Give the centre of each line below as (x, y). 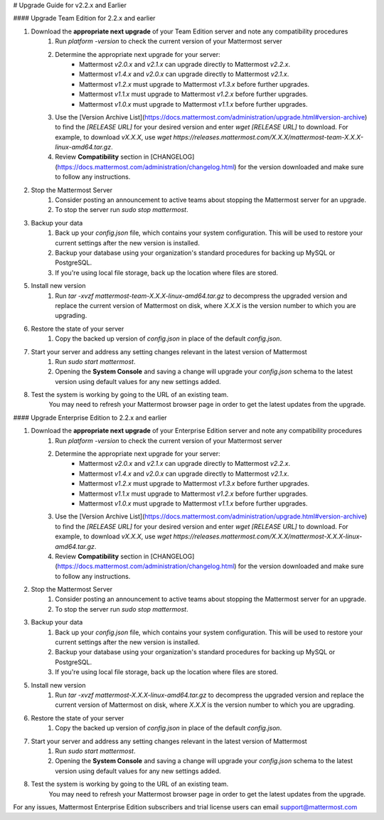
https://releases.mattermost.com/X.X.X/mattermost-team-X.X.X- (268, 137)
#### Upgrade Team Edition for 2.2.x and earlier (84, 18)
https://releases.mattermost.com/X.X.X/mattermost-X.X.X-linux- (268, 536)
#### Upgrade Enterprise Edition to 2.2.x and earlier (90, 417)
